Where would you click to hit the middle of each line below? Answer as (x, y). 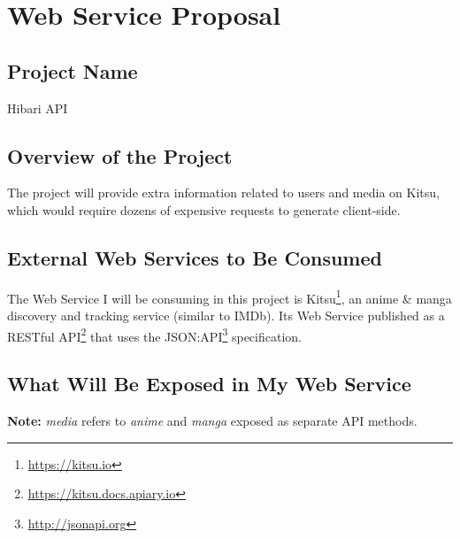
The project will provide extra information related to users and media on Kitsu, (223, 192)
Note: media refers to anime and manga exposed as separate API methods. (212, 421)
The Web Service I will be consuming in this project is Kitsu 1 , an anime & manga (230, 296)
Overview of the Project (120, 155)
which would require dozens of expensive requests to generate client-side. (204, 209)
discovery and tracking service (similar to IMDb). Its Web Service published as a (226, 316)
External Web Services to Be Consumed (195, 257)
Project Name (73, 70)
